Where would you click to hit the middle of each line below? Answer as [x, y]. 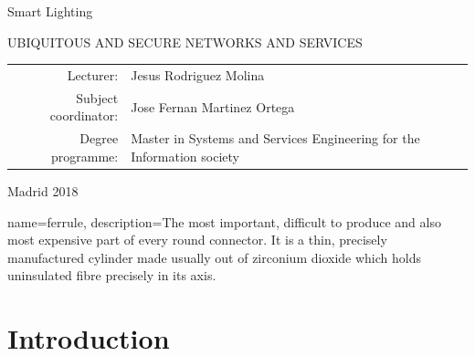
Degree [99, 138]
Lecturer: [93, 74]
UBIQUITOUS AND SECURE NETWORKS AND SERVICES [185, 42]
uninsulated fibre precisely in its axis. [112, 275]
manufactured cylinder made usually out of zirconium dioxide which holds [214, 257]
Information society [185, 156]
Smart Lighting [50, 11]
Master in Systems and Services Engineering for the [275, 138]
